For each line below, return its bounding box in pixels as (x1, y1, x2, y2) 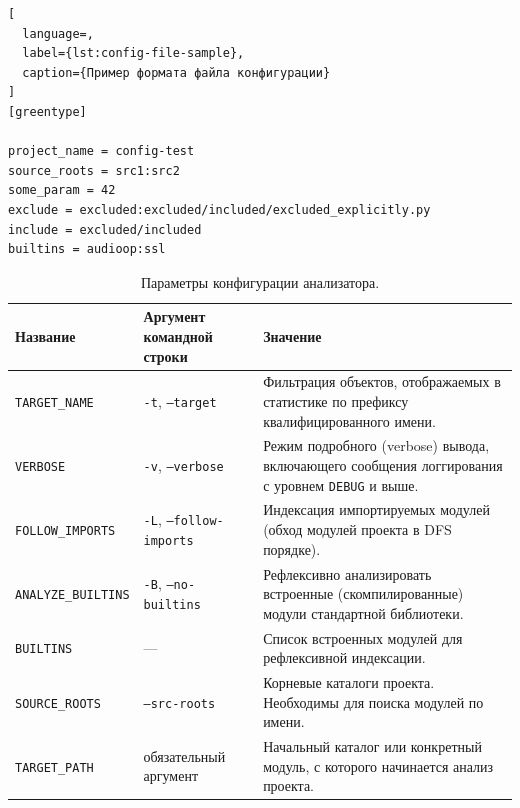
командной (143, 325, 213, 346)
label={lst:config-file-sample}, (22, 46, 245, 61)
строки (143, 345, 188, 366)
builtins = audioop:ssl (8, 242, 166, 257)
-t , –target (143, 390, 217, 411)
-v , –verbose (143, 454, 224, 475)
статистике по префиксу (263, 390, 409, 411)
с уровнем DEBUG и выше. (263, 474, 419, 495)
